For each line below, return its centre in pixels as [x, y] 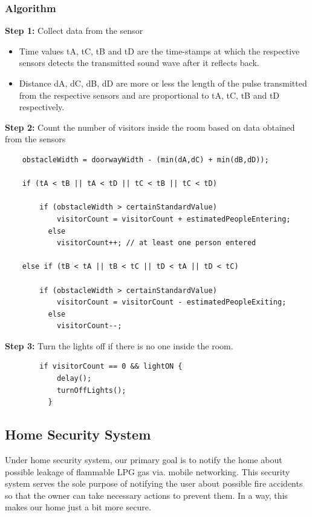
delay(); [74, 379]
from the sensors [35, 139]
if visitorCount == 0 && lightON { [111, 367]
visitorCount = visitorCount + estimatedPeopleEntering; [174, 219]
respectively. [42, 107]
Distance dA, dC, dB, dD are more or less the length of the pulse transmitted [163, 83]
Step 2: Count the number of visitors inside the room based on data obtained [150, 127]
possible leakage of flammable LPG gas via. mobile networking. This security [148, 471]
